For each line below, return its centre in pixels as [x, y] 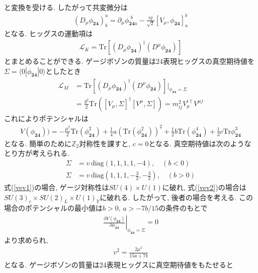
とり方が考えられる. [37, 153]
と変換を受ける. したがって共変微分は [66, 7]
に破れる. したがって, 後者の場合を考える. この [176, 197]
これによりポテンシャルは [46, 118]
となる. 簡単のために [38, 143]
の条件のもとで [183, 208]
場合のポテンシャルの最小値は [53, 208]
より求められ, [26, 240]
